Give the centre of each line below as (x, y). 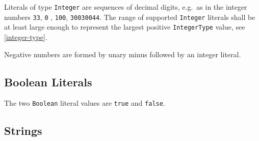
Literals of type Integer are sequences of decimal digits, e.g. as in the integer (126, 7)
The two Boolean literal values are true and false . (85, 103)
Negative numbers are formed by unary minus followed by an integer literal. (123, 54)
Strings (23, 131)
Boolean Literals (48, 81)
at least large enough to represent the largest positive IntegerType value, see (125, 27)
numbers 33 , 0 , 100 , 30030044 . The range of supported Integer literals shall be (130, 17)
